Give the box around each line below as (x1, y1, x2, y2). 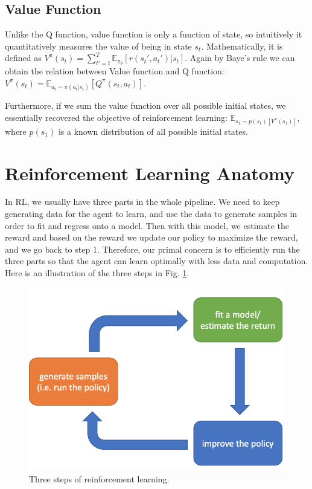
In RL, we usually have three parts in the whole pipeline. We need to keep (5, 195, 280, 208)
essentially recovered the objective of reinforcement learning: (5, 111, 228, 123)
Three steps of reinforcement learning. (29, 472, 170, 485)
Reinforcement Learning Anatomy (5, 160, 294, 185)
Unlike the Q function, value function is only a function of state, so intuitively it (5, 28, 302, 40)
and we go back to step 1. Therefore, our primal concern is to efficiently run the (5, 242, 300, 255)
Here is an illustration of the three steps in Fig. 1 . (5, 267, 189, 279)
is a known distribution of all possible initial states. (58, 125, 248, 137)
